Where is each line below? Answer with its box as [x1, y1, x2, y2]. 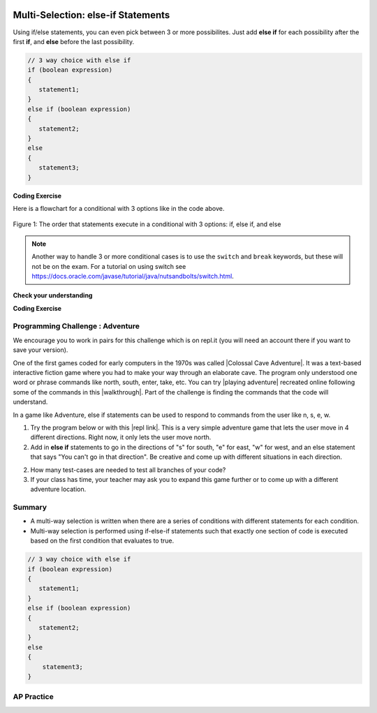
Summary [13, 503, 47, 513]
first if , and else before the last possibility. [13, 37, 135, 45]
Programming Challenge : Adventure [13, 321, 140, 331]
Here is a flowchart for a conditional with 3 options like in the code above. [13, 204, 225, 212]
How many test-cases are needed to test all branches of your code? [30, 465, 226, 474]
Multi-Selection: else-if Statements [13, 9, 170, 21]
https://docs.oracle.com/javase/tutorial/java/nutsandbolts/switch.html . [31, 272, 234, 280]
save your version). [13, 346, 68, 354]
